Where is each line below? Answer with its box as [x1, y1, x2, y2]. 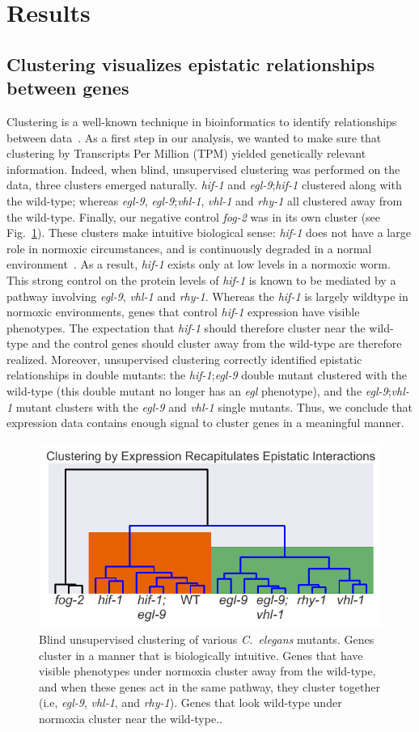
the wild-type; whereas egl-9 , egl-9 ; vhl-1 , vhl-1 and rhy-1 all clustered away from [6, 192, 403, 209]
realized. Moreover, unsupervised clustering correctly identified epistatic [6, 350, 362, 367]
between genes [6, 75, 129, 100]
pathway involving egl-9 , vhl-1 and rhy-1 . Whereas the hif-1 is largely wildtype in [6, 287, 408, 304]
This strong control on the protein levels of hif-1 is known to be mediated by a [6, 271, 396, 288]
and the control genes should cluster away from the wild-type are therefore [32, 335, 402, 352]
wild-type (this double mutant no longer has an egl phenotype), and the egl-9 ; [6, 383, 391, 400]
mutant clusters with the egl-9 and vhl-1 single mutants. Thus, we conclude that [15, 398, 413, 415]
